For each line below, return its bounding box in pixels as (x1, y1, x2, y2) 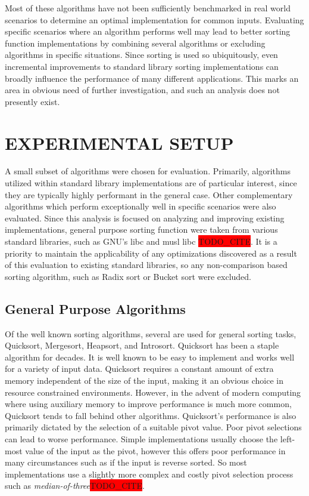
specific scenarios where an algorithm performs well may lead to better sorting (5, 25, 291, 38)
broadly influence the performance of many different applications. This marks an (5, 72, 299, 84)
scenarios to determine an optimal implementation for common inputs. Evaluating (5, 13, 304, 26)
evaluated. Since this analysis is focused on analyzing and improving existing (5, 211, 285, 224)
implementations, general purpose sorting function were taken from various (5, 223, 278, 236)
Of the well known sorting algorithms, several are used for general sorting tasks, (5, 327, 296, 340)
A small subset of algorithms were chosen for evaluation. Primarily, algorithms (5, 165, 291, 177)
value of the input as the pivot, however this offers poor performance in (25, 444, 286, 457)
